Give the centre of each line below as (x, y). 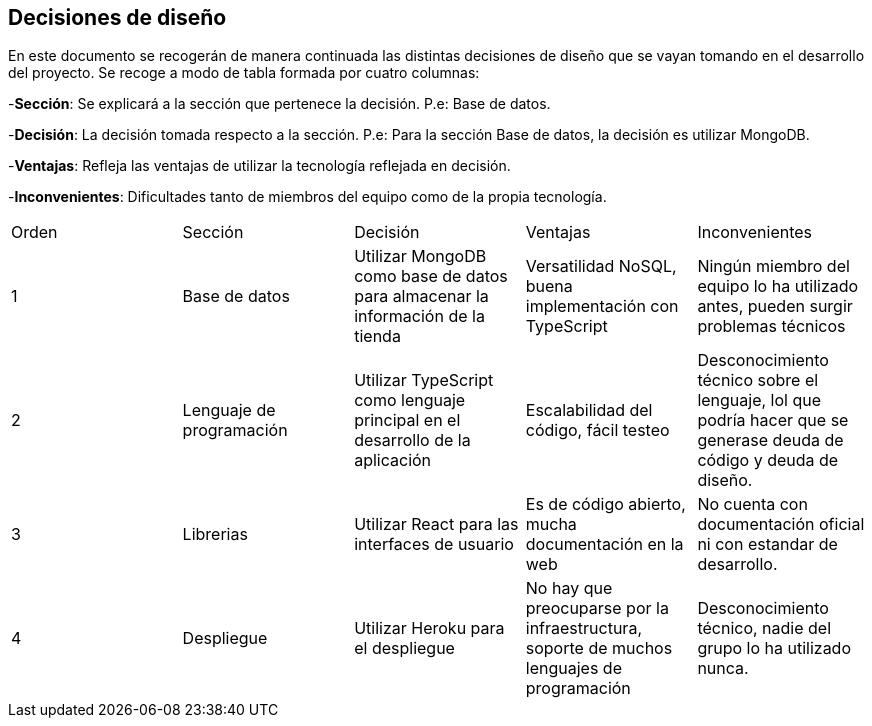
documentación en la (604, 544)
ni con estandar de (767, 544)
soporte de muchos (599, 648)
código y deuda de (768, 460)
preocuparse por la (597, 608)
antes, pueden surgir (775, 306)
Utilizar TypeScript (424, 380)
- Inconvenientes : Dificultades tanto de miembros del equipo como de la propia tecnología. (307, 197)
